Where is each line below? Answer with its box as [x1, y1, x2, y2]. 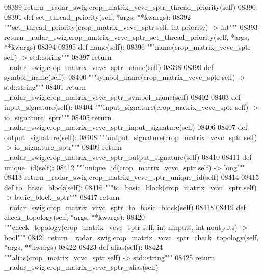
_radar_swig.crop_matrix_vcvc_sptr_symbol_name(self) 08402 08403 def [4, 91, 241, 102]
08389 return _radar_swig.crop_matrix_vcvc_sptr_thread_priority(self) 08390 [4, 2, 256, 12]
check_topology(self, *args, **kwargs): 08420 [4, 212, 145, 222]
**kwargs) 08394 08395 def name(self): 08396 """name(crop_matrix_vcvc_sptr [4, 41, 251, 52]
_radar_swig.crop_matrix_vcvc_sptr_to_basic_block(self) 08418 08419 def [4, 201, 246, 212]
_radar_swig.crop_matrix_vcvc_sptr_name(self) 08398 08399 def [4, 61, 214, 72]
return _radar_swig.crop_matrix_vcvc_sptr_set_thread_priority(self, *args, [4, 31, 249, 42]
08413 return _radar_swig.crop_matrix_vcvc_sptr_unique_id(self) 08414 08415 [4, 172, 259, 182]
